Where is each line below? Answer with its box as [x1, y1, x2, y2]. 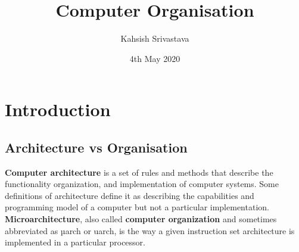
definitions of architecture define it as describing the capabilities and [5, 189, 254, 201]
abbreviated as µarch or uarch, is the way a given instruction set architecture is [5, 224, 295, 237]
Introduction [5, 97, 111, 122]
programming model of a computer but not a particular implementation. [5, 201, 269, 213]
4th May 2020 [129, 52, 180, 64]
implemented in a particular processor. [5, 236, 145, 248]
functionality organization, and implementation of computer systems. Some [5, 178, 279, 190]
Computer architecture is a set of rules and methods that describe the [5, 166, 273, 178]
